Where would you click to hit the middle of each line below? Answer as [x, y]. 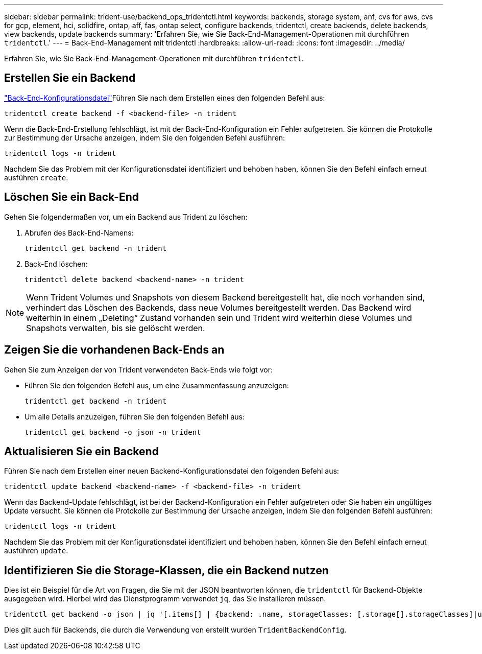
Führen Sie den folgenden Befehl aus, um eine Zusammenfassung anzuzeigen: [157, 385]
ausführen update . [36, 551]
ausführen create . [36, 177]
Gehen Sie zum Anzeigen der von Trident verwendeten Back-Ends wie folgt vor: [138, 369]
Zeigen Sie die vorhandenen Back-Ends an [114, 350]
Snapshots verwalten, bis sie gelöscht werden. [116, 328]
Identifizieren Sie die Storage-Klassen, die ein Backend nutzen [166, 570]
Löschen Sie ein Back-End [71, 197]
